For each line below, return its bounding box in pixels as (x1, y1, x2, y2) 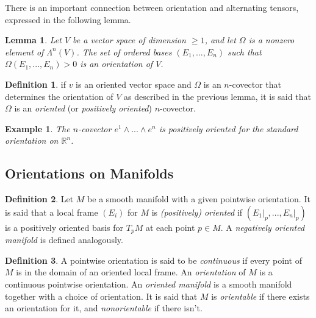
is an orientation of (80, 57, 153, 70)
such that (228, 45, 262, 58)
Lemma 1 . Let (5, 34, 62, 46)
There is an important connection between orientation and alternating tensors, (5, 1, 299, 13)
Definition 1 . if (5, 77, 66, 90)
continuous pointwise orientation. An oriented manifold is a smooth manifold (5, 277, 292, 290)
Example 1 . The (5, 122, 70, 135)
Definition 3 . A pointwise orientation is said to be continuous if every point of (5, 253, 302, 266)
